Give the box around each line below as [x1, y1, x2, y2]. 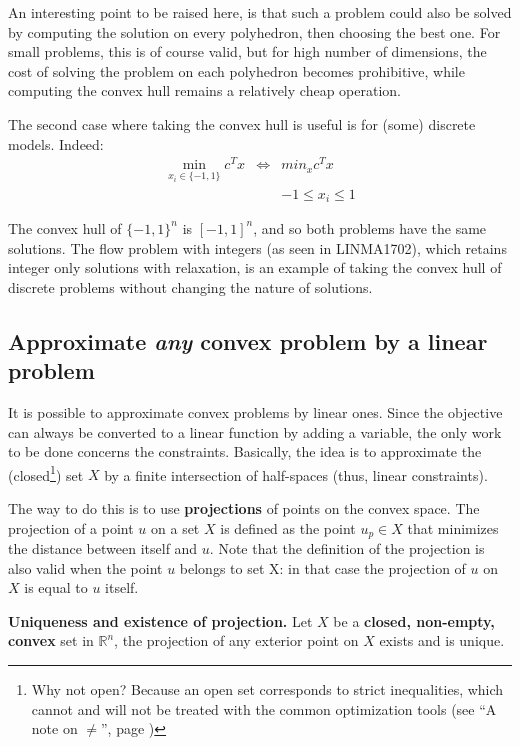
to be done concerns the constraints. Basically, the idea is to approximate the [8, 441, 482, 462]
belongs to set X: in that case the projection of [179, 557, 466, 578]
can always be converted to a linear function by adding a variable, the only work [8, 421, 502, 442]
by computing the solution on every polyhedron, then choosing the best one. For [8, 21, 501, 42]
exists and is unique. [379, 630, 505, 651]
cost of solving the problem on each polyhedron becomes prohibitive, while [8, 60, 465, 81]
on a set [151, 517, 200, 538]
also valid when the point [8, 557, 163, 578]
